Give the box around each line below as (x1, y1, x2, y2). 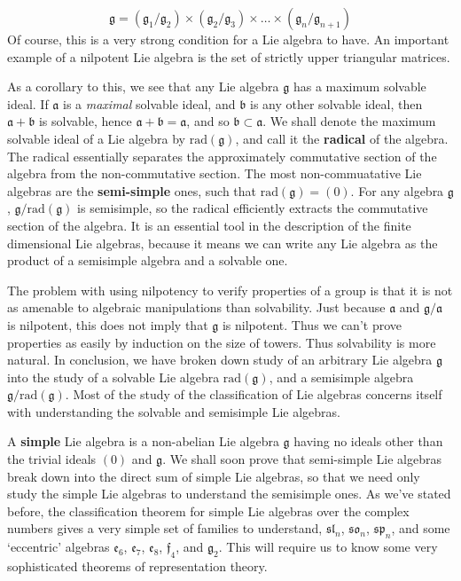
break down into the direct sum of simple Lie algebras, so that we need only (7, 467, 420, 485)
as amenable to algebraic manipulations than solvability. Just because (7, 298, 386, 317)
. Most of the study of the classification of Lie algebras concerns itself (65, 385, 442, 404)
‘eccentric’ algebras (7, 538, 110, 556)
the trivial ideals (7, 450, 97, 468)
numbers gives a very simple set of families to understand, (7, 519, 323, 538)
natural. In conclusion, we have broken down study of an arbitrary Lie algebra (7, 350, 433, 369)
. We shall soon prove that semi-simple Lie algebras (162, 450, 442, 468)
